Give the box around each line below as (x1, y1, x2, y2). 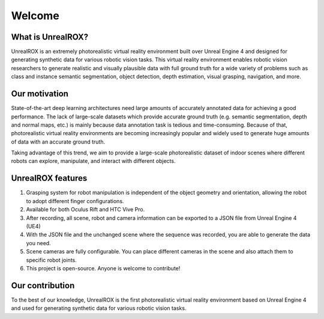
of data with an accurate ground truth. (11, 138, 106, 145)
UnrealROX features (11, 173, 88, 183)
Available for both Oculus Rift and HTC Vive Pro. (26, 206, 145, 213)
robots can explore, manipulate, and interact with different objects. (11, 157, 176, 165)
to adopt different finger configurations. (26, 197, 124, 204)
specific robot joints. (26, 256, 77, 264)
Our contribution (11, 280, 75, 291)
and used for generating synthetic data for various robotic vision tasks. (11, 305, 187, 312)
